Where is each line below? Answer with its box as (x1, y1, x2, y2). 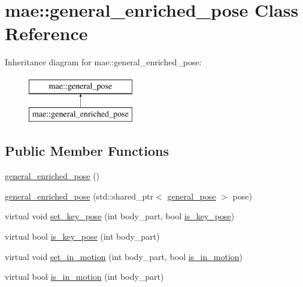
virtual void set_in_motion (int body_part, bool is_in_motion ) (5, 250, 243, 262)
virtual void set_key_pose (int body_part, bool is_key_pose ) (5, 210, 235, 222)
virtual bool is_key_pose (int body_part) (5, 230, 160, 243)
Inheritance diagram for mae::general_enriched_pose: (5, 56, 202, 68)
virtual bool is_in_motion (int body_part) (5, 270, 164, 283)
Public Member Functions (5, 141, 169, 160)
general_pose (167, 189, 216, 202)
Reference (5, 21, 88, 46)
